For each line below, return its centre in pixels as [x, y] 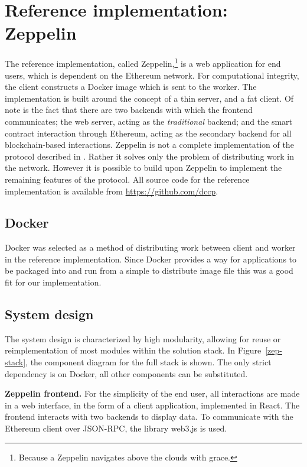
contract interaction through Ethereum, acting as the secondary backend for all [148, 133]
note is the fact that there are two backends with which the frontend [129, 110]
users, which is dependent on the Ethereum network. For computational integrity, [152, 75]
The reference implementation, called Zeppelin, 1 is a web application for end [143, 62]
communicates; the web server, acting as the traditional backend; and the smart [149, 121]
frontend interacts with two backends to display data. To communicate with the [149, 416]
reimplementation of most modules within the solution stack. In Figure [133, 350]
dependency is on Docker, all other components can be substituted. [126, 373]
